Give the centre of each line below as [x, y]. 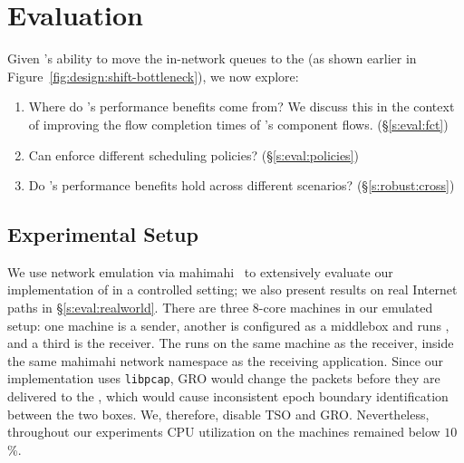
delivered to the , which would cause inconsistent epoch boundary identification [228, 396]
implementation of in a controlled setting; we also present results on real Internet [232, 289]
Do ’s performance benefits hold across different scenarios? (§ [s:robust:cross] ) [242, 185]
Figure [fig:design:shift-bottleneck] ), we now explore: [153, 76]
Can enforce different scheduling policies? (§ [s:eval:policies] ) [193, 154]
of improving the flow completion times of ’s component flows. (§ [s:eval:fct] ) [238, 124]
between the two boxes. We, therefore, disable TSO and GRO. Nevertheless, [218, 414]
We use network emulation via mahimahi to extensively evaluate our [200, 271]
